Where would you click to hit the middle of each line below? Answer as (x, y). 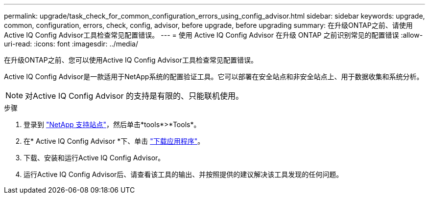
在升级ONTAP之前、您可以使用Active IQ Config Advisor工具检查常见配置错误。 (131, 60)
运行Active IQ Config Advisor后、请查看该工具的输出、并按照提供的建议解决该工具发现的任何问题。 (183, 174)
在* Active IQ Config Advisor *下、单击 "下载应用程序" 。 (114, 141)
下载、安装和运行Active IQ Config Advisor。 (94, 158)
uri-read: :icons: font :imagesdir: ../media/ (71, 44)
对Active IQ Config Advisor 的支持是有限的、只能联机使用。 (134, 96)
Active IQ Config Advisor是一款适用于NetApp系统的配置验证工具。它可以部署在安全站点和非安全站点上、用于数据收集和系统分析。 (214, 77)
